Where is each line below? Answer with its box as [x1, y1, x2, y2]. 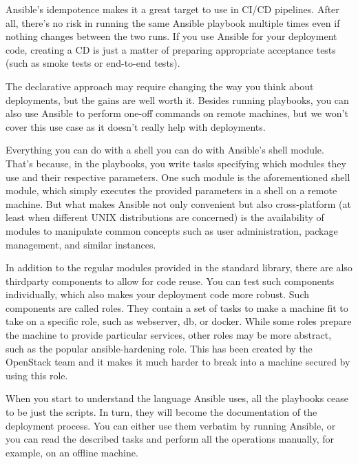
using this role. [6, 368, 68, 382]
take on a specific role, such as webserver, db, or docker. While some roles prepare [6, 314, 352, 328]
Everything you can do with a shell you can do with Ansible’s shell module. [6, 143, 324, 157]
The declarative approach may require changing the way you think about [6, 78, 314, 93]
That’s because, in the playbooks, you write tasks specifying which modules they [6, 156, 346, 170]
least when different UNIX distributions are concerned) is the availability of [6, 210, 324, 224]
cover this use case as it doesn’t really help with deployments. [6, 119, 266, 134]
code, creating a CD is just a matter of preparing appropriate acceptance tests [6, 42, 336, 56]
